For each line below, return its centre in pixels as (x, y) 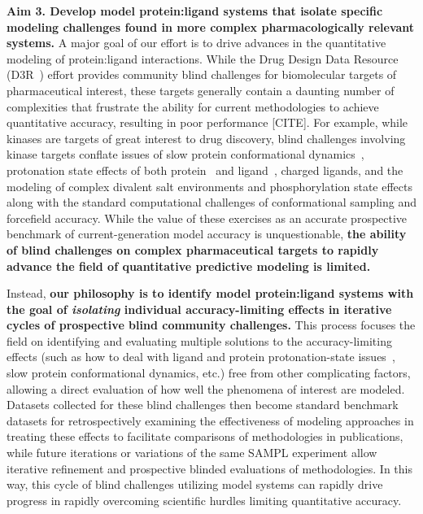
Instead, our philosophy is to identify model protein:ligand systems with (210, 293)
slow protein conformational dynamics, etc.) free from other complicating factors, (209, 373)
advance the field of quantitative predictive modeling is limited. (189, 266)
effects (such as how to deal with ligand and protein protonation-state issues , (201, 357)
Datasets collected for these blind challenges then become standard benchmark (203, 405)
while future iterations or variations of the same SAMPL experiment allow (192, 453)
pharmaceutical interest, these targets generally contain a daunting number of (201, 90)
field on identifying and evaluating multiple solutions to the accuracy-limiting (199, 340)
